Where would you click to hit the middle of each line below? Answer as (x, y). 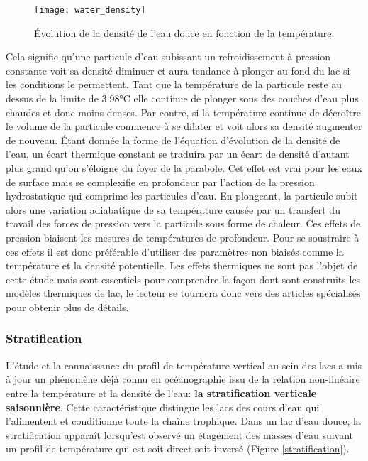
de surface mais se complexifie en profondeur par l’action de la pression (160, 181)
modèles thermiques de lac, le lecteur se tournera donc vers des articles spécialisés (183, 293)
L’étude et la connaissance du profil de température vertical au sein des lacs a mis (184, 365)
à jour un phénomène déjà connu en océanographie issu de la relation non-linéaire (183, 379)
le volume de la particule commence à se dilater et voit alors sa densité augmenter (184, 126)
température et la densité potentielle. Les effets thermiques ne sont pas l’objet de (182, 265)
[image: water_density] (90, 10)
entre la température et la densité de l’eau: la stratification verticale (161, 392)
